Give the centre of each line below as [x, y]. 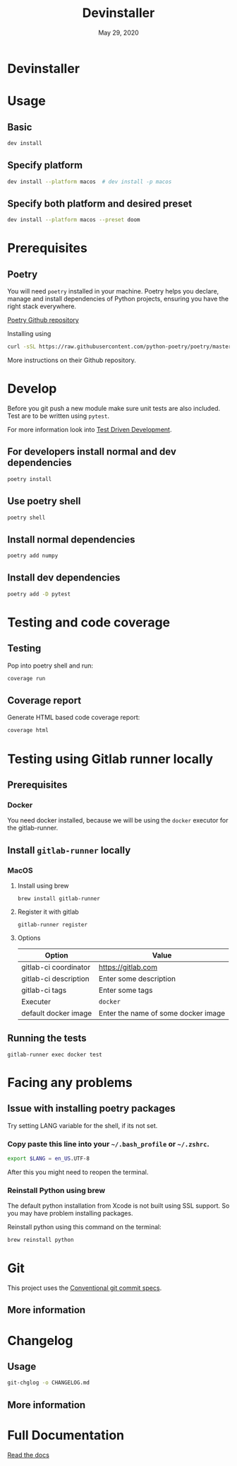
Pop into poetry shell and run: [50, 665]
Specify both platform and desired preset [100, 203]
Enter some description [137, 979]
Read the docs [28, 1455]
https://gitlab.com [128, 967]
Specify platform [45, 165]
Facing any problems [70, 1082]
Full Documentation [66, 1435]
